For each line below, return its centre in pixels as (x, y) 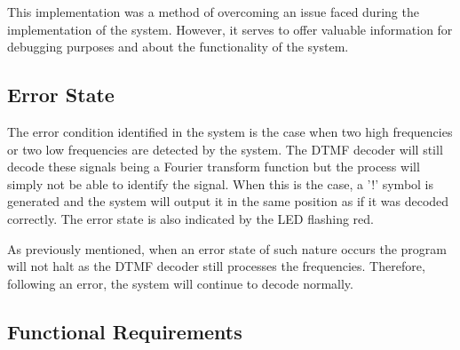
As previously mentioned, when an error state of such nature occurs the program (227, 248)
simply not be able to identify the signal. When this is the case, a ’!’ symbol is (221, 183)
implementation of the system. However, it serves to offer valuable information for (230, 29)
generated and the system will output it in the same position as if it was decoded (228, 201)
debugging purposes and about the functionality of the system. (178, 47)
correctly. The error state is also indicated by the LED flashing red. (190, 218)
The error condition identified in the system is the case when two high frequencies (230, 131)
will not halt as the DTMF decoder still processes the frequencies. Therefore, (216, 266)
